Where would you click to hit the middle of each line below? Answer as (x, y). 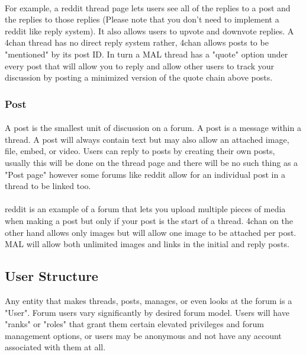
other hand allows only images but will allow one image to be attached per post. (151, 232)
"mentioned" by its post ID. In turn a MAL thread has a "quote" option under (146, 54)
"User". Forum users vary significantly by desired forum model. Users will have (147, 312)
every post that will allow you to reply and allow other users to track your (140, 65)
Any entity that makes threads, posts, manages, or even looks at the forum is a (149, 300)
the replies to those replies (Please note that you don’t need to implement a (142, 19)
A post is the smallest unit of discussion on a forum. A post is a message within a (153, 128)
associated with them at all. (55, 347)
